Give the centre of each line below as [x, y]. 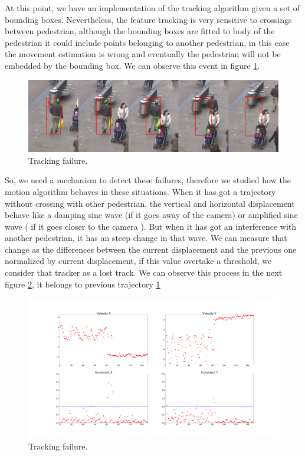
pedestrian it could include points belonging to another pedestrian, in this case [147, 42]
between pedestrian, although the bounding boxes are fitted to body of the [140, 31]
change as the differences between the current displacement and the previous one [151, 249]
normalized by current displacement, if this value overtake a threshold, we [138, 261]
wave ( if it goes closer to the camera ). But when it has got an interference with [151, 226]
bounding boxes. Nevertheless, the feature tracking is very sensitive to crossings [148, 19]
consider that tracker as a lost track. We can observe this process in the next [144, 272]
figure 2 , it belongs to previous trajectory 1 [83, 284]
